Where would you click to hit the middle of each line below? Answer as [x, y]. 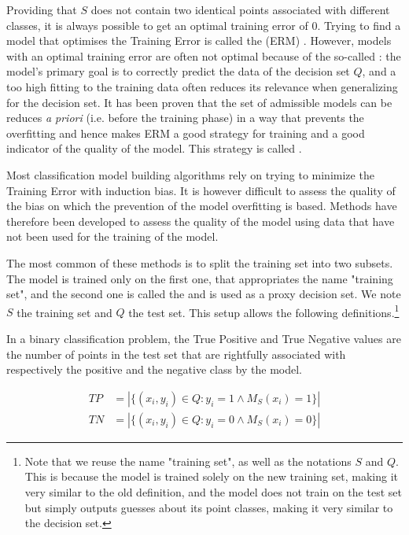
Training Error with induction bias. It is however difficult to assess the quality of [201, 190]
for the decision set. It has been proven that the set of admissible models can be [199, 102]
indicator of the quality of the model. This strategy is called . [154, 148]
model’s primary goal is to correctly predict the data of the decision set [178, 71]
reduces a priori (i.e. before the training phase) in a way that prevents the [185, 118]
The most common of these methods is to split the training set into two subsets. [200, 262]
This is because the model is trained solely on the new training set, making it [211, 476]
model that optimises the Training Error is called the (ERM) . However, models [199, 41]
